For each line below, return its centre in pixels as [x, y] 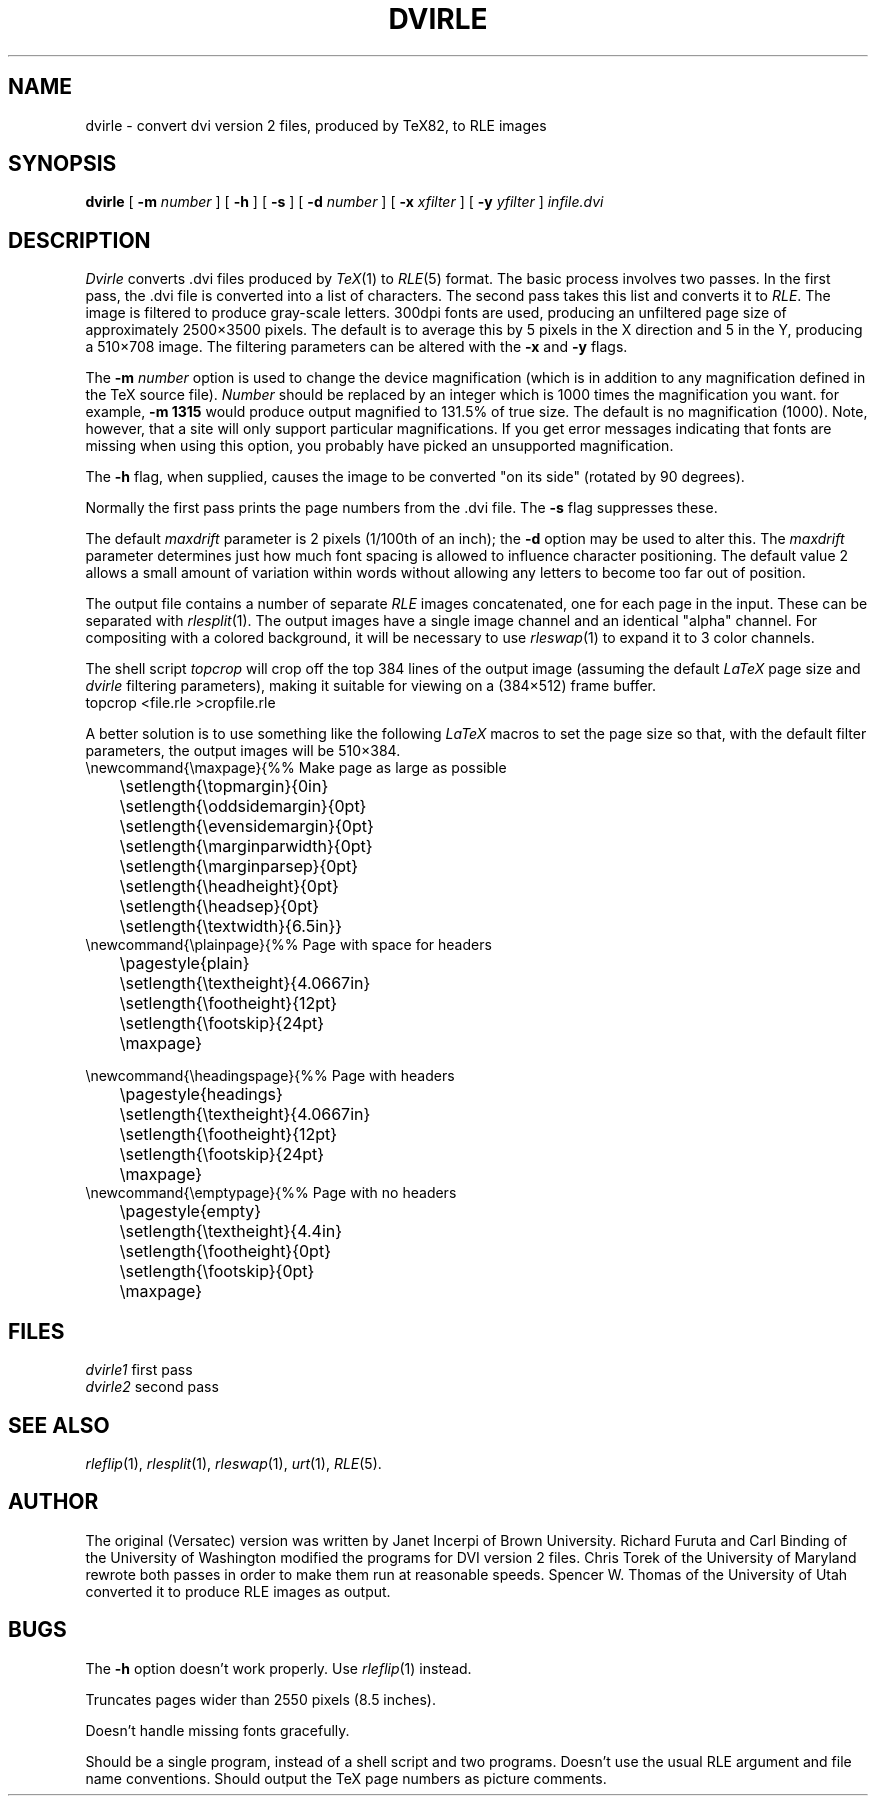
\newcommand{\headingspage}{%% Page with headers [270, 1076]
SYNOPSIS [62, 164]
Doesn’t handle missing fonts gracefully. [217, 1730]
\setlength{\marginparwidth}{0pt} [246, 846]
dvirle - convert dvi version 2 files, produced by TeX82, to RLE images [316, 125]
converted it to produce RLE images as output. [238, 1591]
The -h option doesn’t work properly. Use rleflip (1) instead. [278, 1668]
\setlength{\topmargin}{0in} [224, 786]
